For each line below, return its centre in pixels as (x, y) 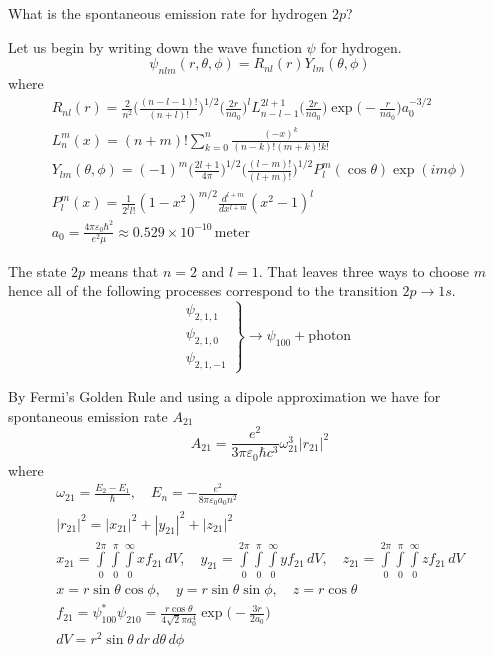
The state (37, 270)
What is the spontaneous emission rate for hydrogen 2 (174, 13)
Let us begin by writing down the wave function (155, 46)
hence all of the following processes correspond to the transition (203, 290)
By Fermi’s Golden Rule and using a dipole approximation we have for (224, 395)
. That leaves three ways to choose (363, 270)
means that (124, 270)
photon (330, 336)
